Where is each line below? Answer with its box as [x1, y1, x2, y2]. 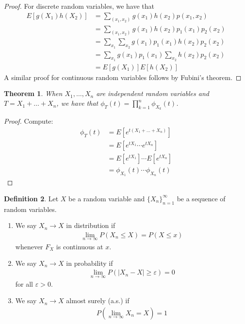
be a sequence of [177, 193, 226, 203]
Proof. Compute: [4, 116, 53, 126]
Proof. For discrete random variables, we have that [4, 1, 154, 11]
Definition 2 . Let [4, 193, 59, 203]
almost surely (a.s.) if [66, 295, 130, 306]
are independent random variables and [96, 88, 209, 98]
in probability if [66, 258, 113, 268]
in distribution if [66, 220, 115, 230]
